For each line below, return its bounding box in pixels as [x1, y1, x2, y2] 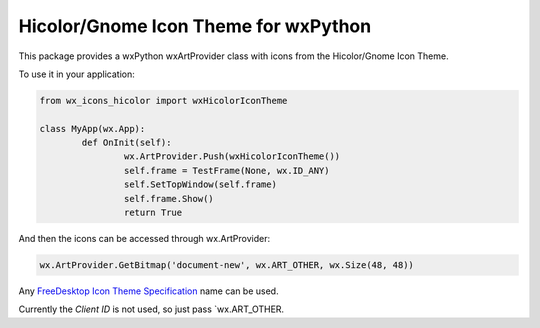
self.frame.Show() [123, 193, 214, 204]
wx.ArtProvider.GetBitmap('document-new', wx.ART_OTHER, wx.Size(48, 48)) [39, 260, 415, 271]
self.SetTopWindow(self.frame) [123, 179, 277, 190]
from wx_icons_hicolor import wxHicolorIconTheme [39, 95, 288, 106]
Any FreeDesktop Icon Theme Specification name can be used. [18, 285, 279, 297]
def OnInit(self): [81, 137, 172, 149]
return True [123, 207, 183, 219]
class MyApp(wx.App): [39, 123, 146, 134]
